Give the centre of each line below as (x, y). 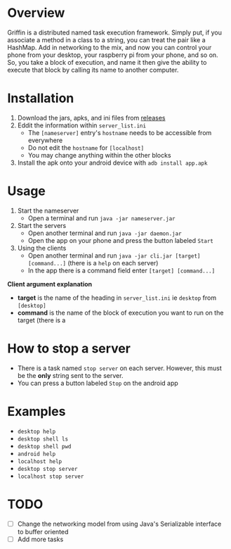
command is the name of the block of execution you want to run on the (120, 313)
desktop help (37, 431)
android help (37, 454)
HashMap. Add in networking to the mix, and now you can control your (110, 47)
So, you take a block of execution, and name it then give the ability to (107, 62)
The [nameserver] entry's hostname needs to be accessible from (120, 132)
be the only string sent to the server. (70, 375)
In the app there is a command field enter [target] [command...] (121, 270)
